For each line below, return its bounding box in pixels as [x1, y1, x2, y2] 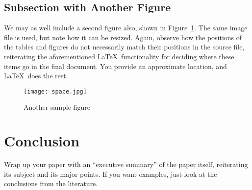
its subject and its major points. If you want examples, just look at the [4, 168, 217, 179]
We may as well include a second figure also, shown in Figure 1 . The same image [4, 23, 248, 33]
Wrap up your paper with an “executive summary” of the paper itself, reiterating [4, 159, 248, 169]
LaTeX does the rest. [4, 71, 68, 81]
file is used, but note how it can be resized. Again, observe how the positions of [4, 32, 242, 42]
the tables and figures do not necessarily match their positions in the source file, [4, 42, 245, 52]
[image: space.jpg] [24, 88, 87, 95]
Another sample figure [24, 102, 90, 112]
